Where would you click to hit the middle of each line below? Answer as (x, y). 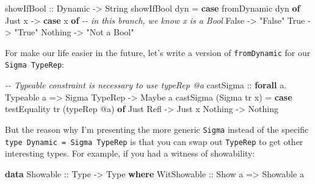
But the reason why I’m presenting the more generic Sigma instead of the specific (157, 129)
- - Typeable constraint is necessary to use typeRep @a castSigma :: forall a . (146, 85)
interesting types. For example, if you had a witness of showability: (130, 153)
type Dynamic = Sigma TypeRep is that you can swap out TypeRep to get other (154, 141)
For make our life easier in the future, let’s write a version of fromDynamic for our (158, 52)
